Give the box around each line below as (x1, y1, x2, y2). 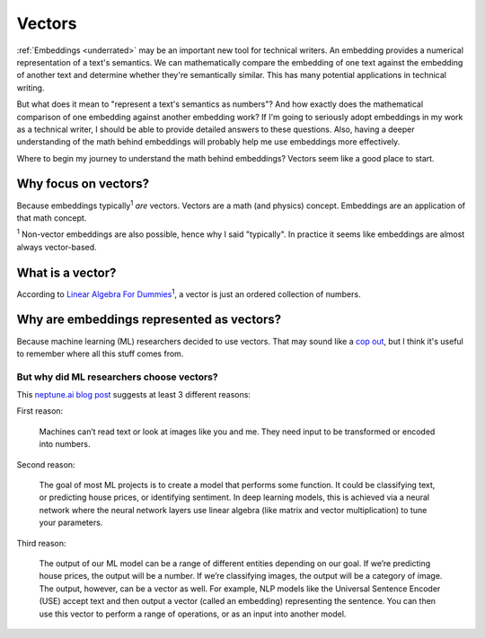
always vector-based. (16, 241, 98, 252)
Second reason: (16, 459, 75, 470)
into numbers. (39, 439, 91, 450)
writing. (16, 82, 45, 93)
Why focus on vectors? (16, 176, 150, 192)
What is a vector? (16, 265, 117, 280)
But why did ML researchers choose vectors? (16, 371, 219, 383)
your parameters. (39, 517, 103, 529)
